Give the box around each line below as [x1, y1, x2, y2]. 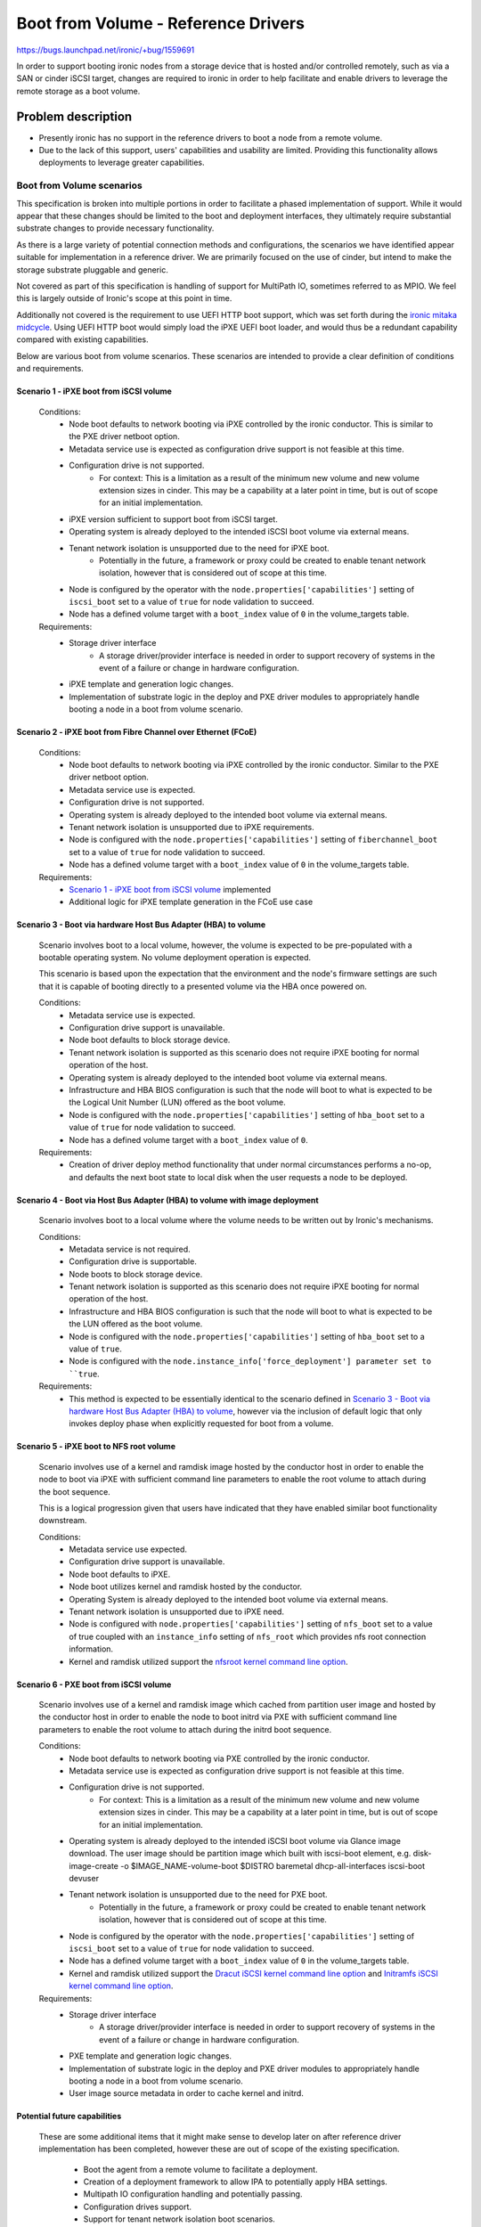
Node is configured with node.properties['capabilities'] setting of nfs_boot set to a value [69, 1619, 433, 1629]
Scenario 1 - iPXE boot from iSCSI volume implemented [69, 884, 272, 894]
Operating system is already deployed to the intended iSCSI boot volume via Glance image [69, 1835, 401, 1846]
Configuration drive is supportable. [69, 1256, 198, 1267]
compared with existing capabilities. [16, 334, 149, 345]
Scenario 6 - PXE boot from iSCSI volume [16, 1679, 172, 1690]
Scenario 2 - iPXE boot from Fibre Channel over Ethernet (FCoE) [16, 727, 257, 738]
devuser [69, 1873, 100, 1884]
